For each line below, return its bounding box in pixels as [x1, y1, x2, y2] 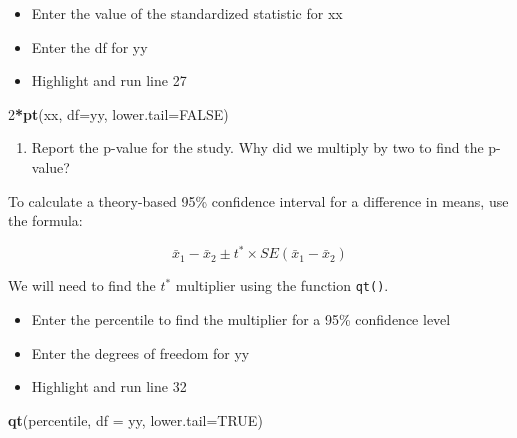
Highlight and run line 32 [31, 376, 187, 397]
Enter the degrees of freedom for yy [31, 342, 250, 363]
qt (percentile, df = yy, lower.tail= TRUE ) [8, 409, 263, 430]
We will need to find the [8, 275, 156, 296]
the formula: [8, 210, 83, 231]
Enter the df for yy [31, 36, 148, 57]
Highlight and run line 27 [31, 70, 187, 91]
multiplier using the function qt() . [175, 275, 389, 296]
